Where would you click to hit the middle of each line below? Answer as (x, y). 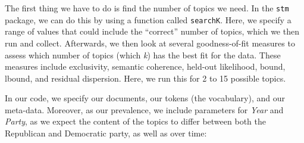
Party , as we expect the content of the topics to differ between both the (135, 121)
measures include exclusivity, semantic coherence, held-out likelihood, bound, (145, 66)
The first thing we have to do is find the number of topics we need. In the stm (147, 8)
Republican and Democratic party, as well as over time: (106, 133)
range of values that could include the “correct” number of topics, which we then (152, 31)
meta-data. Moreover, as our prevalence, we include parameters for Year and (144, 109)
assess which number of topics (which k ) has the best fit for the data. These (143, 55)
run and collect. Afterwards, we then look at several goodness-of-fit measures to (150, 43)
